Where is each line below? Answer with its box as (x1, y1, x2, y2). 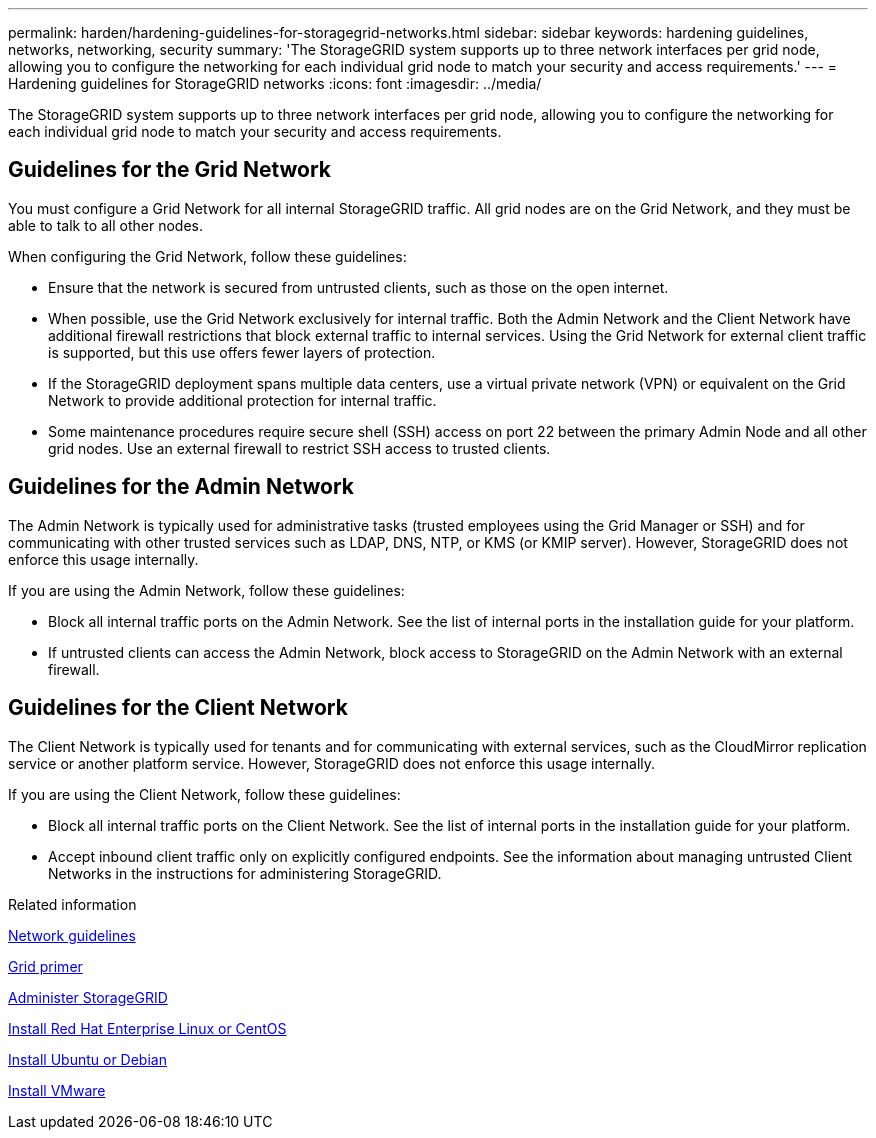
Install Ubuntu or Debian (8, 1050, 167, 1068)
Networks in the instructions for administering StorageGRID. (48, 864, 442, 882)
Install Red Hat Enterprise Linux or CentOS (8, 1019, 287, 1037)
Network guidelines (8, 926, 136, 944)
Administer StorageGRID (8, 988, 168, 1006)
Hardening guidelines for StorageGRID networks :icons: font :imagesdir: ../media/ (8, 75, 542, 92)
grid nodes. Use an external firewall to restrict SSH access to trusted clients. (48, 439, 551, 457)
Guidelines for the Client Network (8, 695, 348, 721)
